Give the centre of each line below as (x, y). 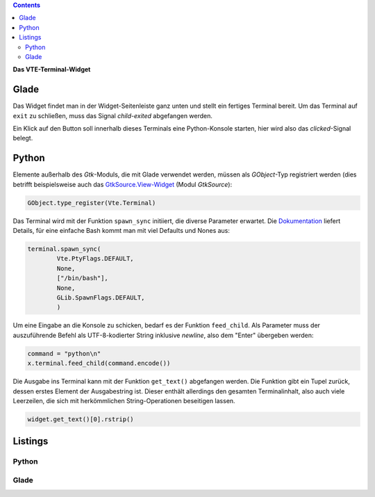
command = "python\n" (64, 353)
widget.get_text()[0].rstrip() (81, 419)
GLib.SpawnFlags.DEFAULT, (101, 298)
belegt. (23, 138)
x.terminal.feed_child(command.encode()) (99, 364)
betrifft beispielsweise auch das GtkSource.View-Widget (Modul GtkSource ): (123, 184)
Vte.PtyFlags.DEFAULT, (95, 259)
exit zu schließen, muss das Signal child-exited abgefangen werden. (113, 115)
